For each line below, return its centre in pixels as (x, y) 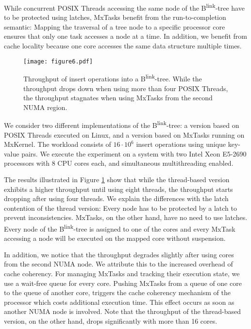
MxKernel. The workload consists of (58, 144)
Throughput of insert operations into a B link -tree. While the (113, 78)
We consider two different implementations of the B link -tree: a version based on (122, 124)
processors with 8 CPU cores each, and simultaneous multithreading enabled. (119, 163)
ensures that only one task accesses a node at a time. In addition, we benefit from (125, 36)
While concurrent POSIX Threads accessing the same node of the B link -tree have (124, 7)
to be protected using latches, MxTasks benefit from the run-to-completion (115, 17)
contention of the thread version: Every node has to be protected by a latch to (121, 208)
